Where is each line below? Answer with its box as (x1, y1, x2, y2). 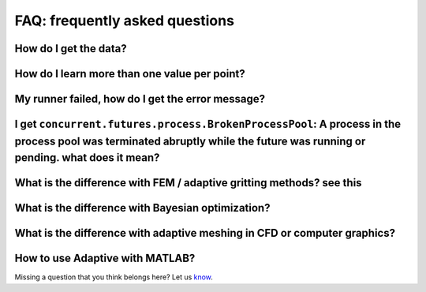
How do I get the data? (14, 42, 127, 55)
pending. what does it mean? (14, 151, 160, 165)
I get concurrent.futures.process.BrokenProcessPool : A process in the (14, 118, 402, 131)
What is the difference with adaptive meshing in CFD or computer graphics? (14, 226, 396, 240)
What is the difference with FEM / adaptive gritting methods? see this (14, 176, 362, 189)
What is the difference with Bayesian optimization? (14, 201, 271, 215)
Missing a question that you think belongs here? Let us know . (14, 272, 213, 282)
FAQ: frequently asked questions (14, 12, 234, 29)
